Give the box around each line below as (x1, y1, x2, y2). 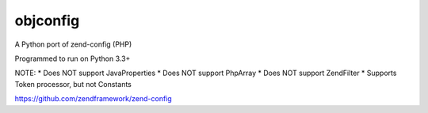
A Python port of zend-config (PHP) (14, 40, 132, 49)
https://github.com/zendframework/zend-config (14, 94, 172, 104)
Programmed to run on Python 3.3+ (14, 54, 131, 63)
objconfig (14, 12, 80, 29)
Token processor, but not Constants (14, 79, 132, 89)
